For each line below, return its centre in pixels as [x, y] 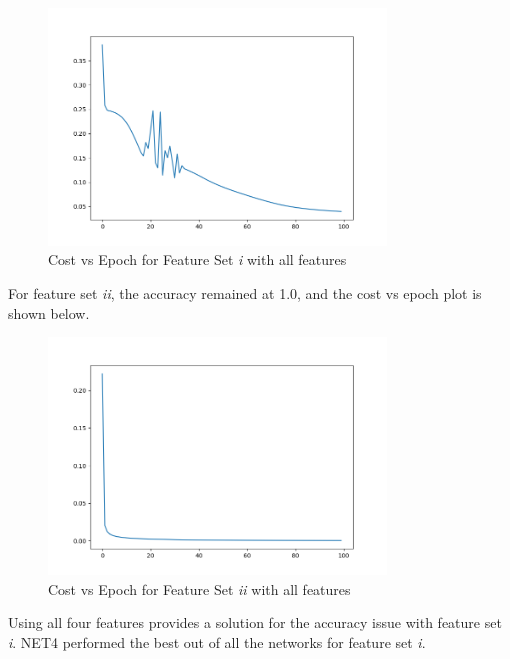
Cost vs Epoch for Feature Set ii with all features [199, 588]
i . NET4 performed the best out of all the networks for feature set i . [217, 641]
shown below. [49, 312]
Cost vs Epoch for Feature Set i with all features [197, 259]
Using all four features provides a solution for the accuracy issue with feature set [255, 622]
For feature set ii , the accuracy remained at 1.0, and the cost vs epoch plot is [245, 293]
